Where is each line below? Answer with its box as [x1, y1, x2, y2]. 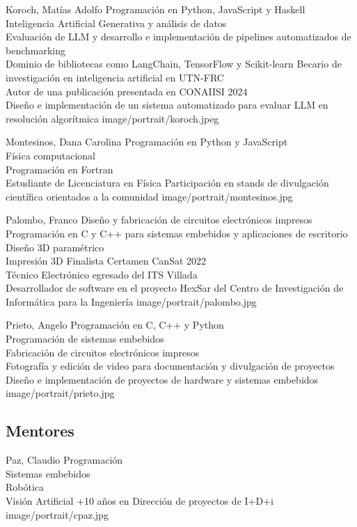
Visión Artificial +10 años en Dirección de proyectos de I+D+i [6, 494, 273, 508]
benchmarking [6, 42, 66, 57]
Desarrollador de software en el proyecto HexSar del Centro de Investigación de [6, 281, 344, 295]
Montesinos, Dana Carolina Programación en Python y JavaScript [6, 134, 288, 149]
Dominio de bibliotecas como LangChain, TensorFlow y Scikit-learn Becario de [6, 56, 342, 71]
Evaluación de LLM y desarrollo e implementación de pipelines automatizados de [6, 29, 351, 44]
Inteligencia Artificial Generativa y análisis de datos [6, 15, 227, 30]
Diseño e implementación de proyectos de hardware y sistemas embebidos [6, 372, 319, 386]
